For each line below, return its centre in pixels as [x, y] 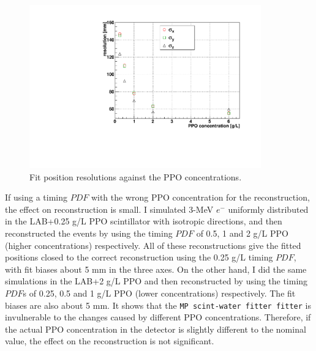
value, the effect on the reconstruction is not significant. [110, 341]
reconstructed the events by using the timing [89, 233]
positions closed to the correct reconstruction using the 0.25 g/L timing [139, 257]
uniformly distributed [268, 209]
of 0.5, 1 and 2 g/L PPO [242, 233]
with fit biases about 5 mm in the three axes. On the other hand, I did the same [156, 269]
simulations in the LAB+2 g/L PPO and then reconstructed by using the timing [156, 281]
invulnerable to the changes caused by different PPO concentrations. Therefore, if [158, 317]
